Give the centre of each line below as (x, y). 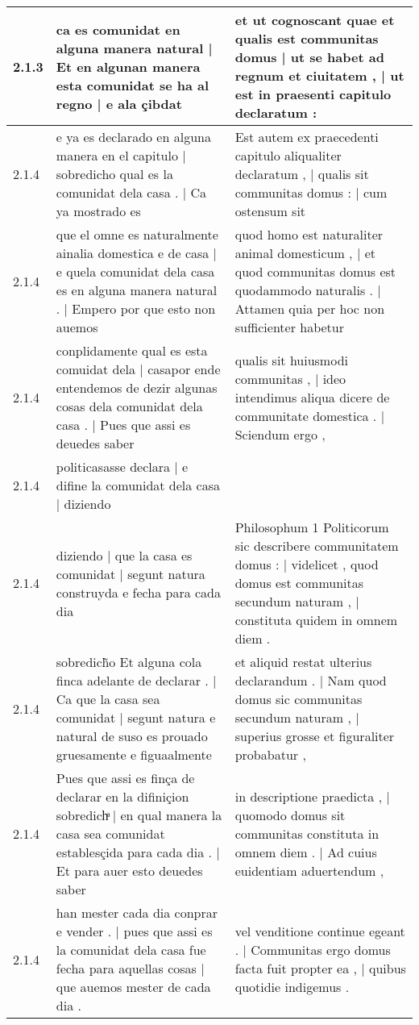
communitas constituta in (307, 833)
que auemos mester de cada (133, 987)
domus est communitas (299, 583)
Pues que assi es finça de (125, 778)
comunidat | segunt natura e (136, 717)
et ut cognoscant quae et (315, 20)
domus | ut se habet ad (309, 57)
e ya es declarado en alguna (133, 137)
